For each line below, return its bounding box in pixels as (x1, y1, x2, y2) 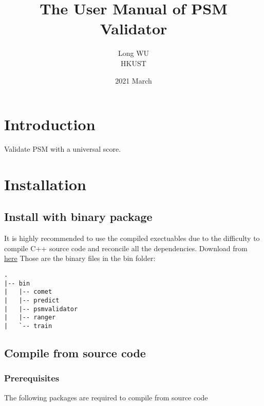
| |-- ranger (4, 314, 56, 321)
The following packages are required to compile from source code (4, 392, 208, 402)
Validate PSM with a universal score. (4, 144, 121, 154)
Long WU (118, 48, 149, 58)
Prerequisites (4, 372, 60, 384)
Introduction (4, 114, 96, 135)
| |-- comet (4, 288, 52, 296)
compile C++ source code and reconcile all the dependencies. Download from (4, 242, 248, 253)
